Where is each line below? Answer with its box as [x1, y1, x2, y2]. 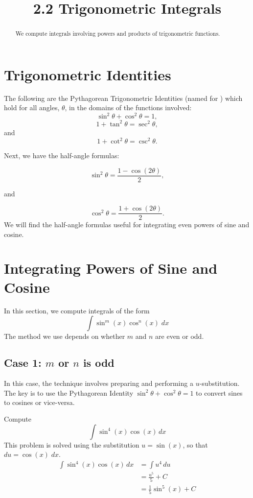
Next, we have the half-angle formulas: [4, 150, 119, 161]
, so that [183, 439, 208, 450]
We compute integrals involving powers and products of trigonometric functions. [15, 29, 220, 38]
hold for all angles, [4, 102, 60, 113]
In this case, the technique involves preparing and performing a [4, 378, 193, 388]
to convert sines [196, 387, 243, 398]
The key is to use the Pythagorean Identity [4, 387, 134, 398]
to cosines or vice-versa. [4, 397, 75, 407]
